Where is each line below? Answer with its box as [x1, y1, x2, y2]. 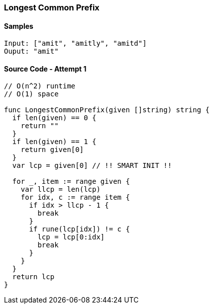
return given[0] [20, 146, 84, 154]
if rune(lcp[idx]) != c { [29, 225, 130, 233]
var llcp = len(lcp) [20, 185, 101, 194]
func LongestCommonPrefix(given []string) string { [4, 106, 210, 114]
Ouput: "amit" [4, 47, 59, 56]
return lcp [12, 273, 55, 281]
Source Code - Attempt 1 [4, 64, 87, 73]
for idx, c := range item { [20, 193, 130, 202]
